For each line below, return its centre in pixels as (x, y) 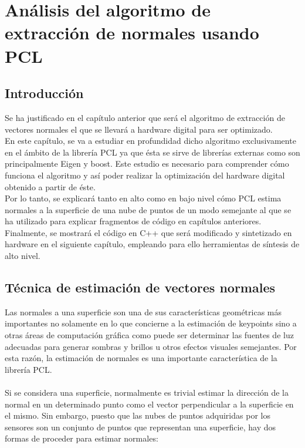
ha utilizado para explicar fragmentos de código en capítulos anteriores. (133, 221)
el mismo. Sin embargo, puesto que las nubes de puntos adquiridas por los (138, 415)
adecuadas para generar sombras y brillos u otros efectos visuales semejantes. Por (151, 346)
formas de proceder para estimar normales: (82, 438)
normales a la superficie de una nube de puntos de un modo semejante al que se (148, 209)
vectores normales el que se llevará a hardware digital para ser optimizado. (139, 129)
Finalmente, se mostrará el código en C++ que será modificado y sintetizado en (148, 232)
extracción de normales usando (132, 33)
